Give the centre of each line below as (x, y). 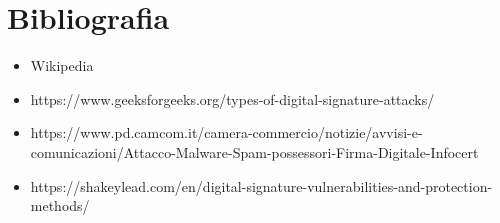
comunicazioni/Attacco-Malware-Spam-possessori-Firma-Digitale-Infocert (254, 151)
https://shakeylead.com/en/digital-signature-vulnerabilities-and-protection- (261, 185)
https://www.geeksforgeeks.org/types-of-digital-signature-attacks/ (232, 98)
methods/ (60, 205)
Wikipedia (62, 65)
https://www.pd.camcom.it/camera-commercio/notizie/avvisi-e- (226, 132)
